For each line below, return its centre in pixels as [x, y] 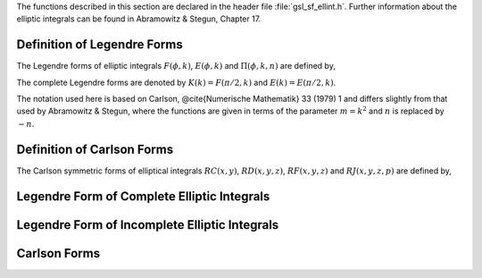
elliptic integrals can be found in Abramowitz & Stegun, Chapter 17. [139, 19]
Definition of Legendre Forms [100, 45]
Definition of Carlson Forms [95, 149]
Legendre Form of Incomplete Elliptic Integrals [148, 225]
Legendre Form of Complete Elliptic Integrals [143, 196]
